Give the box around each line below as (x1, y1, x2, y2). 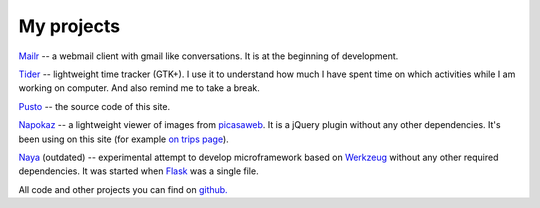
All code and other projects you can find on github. (18, 183, 229, 195)
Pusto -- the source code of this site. (18, 100, 170, 112)
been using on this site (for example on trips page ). (18, 133, 229, 145)
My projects (18, 15, 120, 37)
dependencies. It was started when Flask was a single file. (18, 165, 259, 177)
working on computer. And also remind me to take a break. (18, 82, 260, 94)
